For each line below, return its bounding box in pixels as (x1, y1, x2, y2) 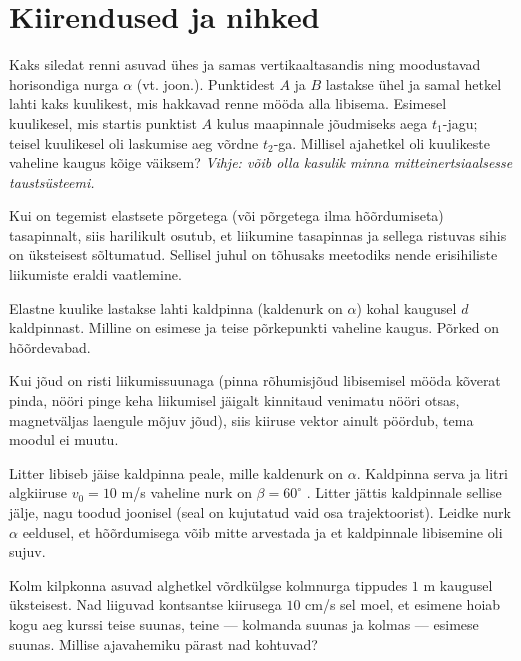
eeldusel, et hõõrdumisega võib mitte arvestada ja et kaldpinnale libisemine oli (22, 521, 503, 542)
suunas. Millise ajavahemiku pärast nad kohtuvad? (9, 633, 318, 654)
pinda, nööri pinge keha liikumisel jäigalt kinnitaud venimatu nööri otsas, (9, 390, 460, 411)
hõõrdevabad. (9, 336, 91, 357)
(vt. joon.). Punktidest (136, 73, 275, 94)
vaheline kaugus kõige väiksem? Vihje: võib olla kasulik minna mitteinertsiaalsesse (9, 152, 513, 173)
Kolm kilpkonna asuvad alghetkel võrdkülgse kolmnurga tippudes (9, 574, 408, 595)
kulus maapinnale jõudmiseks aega (216, 112, 428, 133)
